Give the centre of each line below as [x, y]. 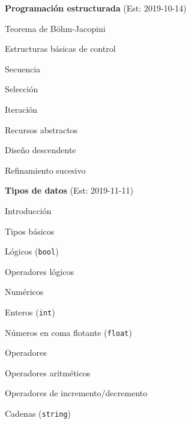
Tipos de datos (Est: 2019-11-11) [69, 190]
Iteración [21, 109]
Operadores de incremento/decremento [76, 393]
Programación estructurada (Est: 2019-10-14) [96, 8]
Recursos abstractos [41, 129]
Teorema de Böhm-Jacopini [55, 28]
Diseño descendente [41, 150]
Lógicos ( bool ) [32, 251]
